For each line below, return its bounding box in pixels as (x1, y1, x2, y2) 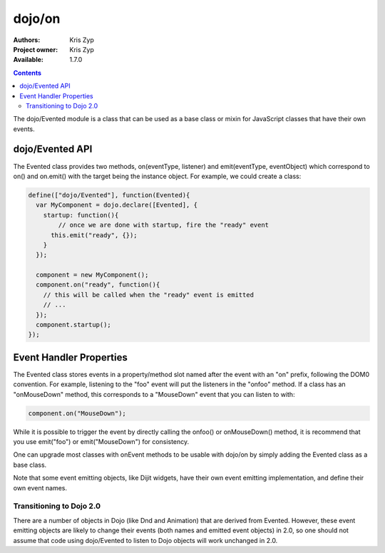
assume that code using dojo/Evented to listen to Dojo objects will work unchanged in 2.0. (13, 536, 278, 544)
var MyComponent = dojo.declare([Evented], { (36, 201, 197, 210)
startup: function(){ (43, 211, 119, 219)
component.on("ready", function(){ (36, 281, 160, 289)
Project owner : (13, 45, 58, 53)
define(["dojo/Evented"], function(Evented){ (28, 191, 190, 199)
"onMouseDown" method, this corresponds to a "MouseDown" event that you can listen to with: (13, 390, 295, 398)
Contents (13, 68, 42, 77)
